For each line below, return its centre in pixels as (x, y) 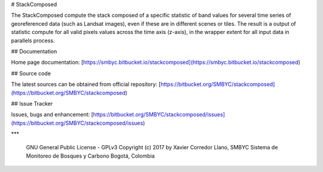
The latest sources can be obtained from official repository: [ (86, 84)
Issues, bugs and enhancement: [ (52, 115)
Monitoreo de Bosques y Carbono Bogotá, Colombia (90, 156)
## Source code (31, 73)
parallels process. (33, 40)
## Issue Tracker (32, 103)
